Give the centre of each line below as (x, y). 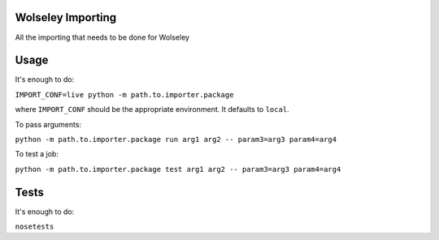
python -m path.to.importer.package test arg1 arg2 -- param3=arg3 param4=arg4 (178, 169)
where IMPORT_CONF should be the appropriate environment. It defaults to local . (152, 109)
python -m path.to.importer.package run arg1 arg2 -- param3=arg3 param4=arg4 (176, 139)
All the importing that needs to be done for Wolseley (102, 37)
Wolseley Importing (66, 17)
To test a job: (37, 154)
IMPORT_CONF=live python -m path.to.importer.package (124, 94)
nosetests (35, 227)
